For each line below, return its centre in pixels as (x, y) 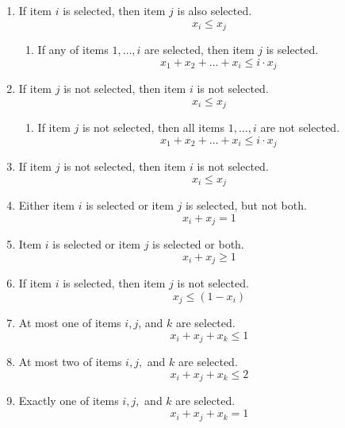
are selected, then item (199, 50)
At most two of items (70, 362)
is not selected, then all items (153, 127)
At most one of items (70, 323)
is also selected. (215, 10)
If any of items (73, 50)
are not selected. (300, 127)
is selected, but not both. (246, 205)
